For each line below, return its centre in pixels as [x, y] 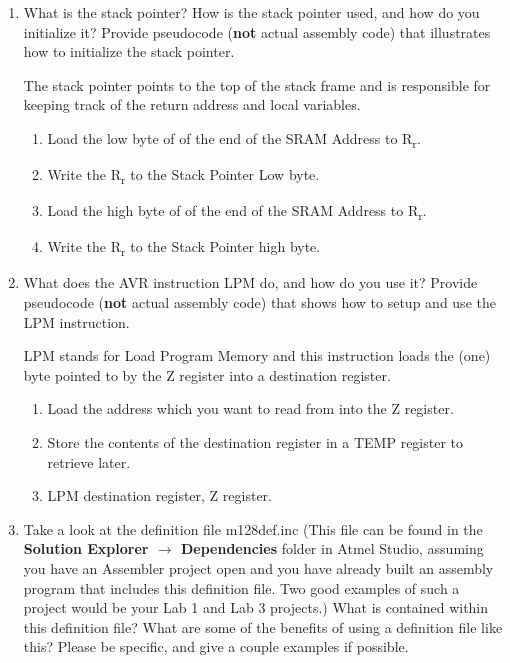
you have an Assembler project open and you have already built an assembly [258, 568]
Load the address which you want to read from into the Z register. [250, 408]
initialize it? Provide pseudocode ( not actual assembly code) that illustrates [257, 31]
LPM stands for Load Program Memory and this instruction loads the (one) [257, 355]
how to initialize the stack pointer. [129, 51]
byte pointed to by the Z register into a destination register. [207, 374]
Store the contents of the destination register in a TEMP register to [255, 442]
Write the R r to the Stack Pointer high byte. [184, 248]
